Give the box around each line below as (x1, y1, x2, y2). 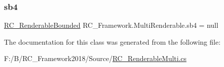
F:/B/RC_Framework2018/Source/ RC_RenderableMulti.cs (4, 53, 187, 64)
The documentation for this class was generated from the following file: (4, 36, 221, 47)
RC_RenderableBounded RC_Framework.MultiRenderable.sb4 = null (4, 20, 219, 30)
